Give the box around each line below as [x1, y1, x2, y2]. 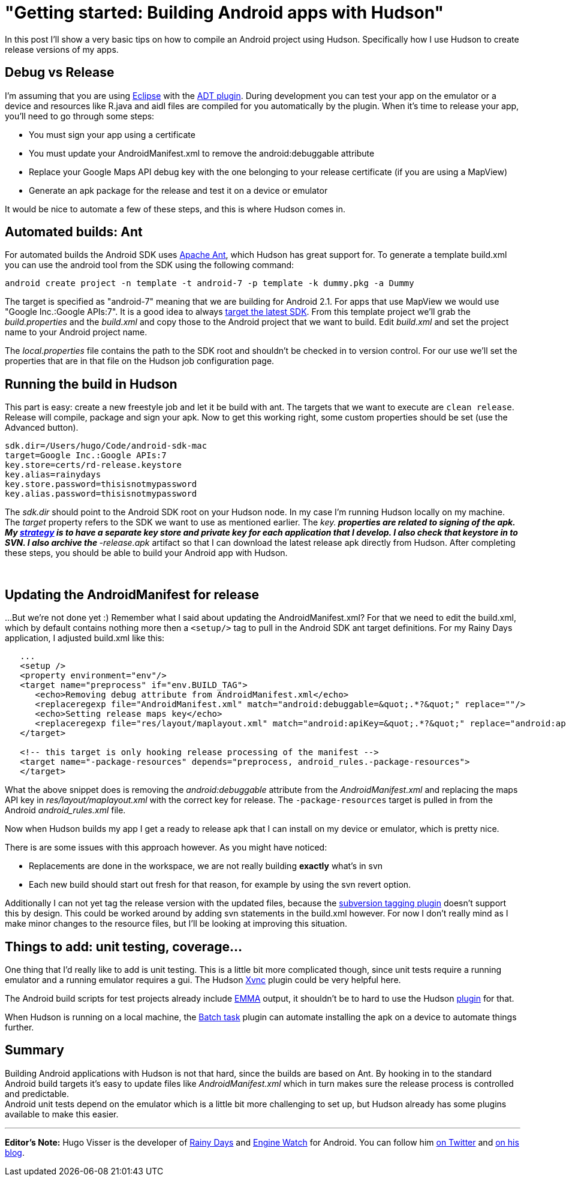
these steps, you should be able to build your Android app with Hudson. [5, 548, 288, 558]
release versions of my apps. [5, 44, 119, 55]
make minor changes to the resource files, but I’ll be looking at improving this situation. [5, 918, 348, 929]
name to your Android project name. [5, 327, 147, 338]
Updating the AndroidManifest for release [5, 587, 259, 602]
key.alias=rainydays [5, 470, 101, 480]
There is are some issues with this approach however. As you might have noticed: [5, 842, 327, 853]
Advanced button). [5, 422, 79, 433]
